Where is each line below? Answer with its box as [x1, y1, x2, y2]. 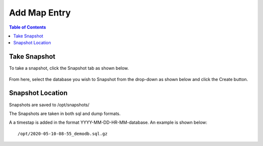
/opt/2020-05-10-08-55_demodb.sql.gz [18, 131, 108, 136]
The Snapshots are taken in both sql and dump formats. [9, 111, 121, 116]
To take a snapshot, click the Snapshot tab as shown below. [9, 65, 129, 71]
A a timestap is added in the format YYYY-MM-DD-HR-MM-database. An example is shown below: [9, 119, 207, 126]
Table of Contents [9, 24, 46, 30]
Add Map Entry [9, 7, 71, 18]
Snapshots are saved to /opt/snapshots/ [9, 102, 90, 108]
